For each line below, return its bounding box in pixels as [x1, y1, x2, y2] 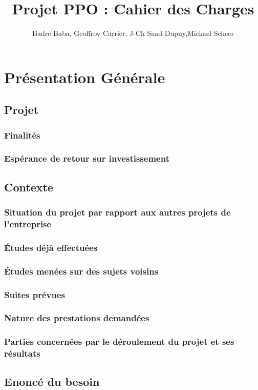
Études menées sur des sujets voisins [4, 264, 159, 277]
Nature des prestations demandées [4, 311, 149, 324]
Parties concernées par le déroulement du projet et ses [4, 335, 234, 348]
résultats [4, 347, 40, 360]
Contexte [4, 179, 53, 194]
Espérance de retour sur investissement [4, 152, 169, 165]
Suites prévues [4, 288, 66, 301]
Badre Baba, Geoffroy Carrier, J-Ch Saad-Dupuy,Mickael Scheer [32, 28, 234, 38]
